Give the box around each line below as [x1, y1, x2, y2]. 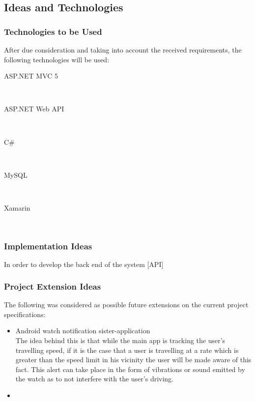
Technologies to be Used [4, 25, 102, 37]
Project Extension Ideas [4, 280, 101, 292]
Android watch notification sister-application [15, 325, 150, 336]
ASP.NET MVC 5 [4, 71, 58, 81]
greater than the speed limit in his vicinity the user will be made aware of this [15, 354, 252, 365]
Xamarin [4, 202, 30, 213]
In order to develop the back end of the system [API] [4, 259, 164, 269]
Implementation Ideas [4, 240, 92, 252]
